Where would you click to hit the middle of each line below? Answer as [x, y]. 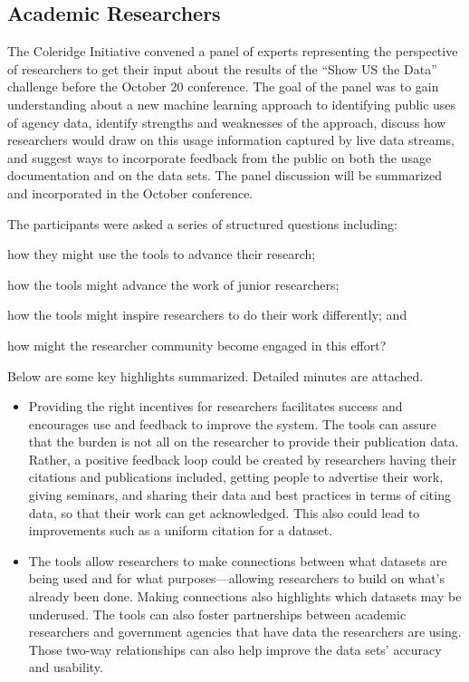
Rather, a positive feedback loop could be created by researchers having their [243, 459]
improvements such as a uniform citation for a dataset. [181, 530]
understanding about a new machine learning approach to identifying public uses [232, 104]
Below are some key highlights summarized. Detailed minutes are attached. [215, 375]
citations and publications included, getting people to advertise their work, [236, 477]
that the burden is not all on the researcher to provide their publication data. [244, 442]
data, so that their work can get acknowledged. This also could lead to [224, 512]
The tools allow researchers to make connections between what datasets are [238, 560]
